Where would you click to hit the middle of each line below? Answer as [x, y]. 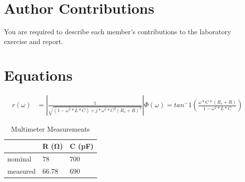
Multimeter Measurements [50, 129]
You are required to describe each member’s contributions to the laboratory [118, 32]
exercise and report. [34, 41]
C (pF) [82, 146]
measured [22, 171]
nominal [20, 158]
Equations [38, 75]
